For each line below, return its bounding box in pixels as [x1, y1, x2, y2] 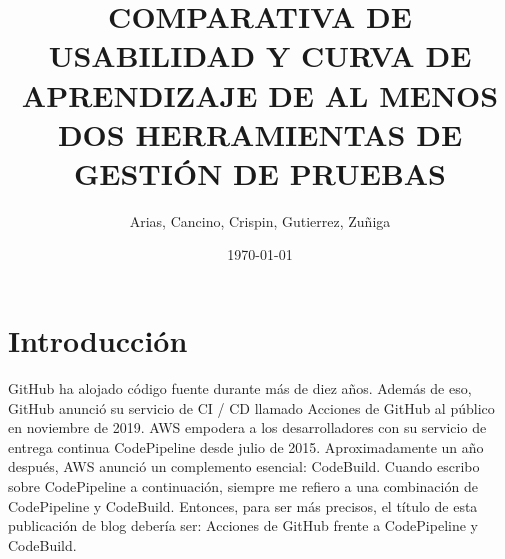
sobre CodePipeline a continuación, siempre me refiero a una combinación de [8, 475, 478, 496]
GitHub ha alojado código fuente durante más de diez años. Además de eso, [8, 378, 472, 398]
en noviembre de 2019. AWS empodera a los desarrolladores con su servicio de [8, 417, 487, 438]
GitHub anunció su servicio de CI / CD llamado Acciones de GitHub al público [8, 397, 495, 418]
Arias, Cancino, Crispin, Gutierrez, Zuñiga [129, 210, 391, 231]
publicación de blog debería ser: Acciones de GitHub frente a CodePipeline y [8, 515, 478, 536]
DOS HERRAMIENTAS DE [57, 113, 463, 154]
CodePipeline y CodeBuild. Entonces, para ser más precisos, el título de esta [8, 495, 478, 516]
